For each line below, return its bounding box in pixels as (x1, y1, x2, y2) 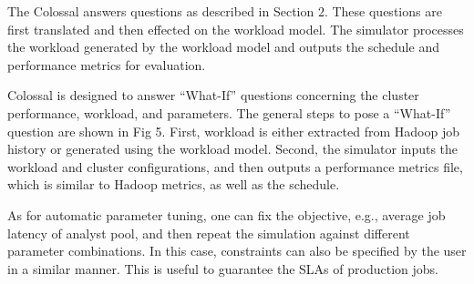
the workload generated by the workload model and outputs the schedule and (7, 37, 439, 56)
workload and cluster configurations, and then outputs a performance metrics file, (7, 157, 463, 176)
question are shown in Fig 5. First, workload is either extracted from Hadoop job (7, 121, 460, 140)
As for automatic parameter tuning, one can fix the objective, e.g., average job (7, 205, 446, 224)
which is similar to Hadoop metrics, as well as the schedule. (7, 175, 340, 194)
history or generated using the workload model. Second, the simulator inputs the (7, 139, 459, 158)
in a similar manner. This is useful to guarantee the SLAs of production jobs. (7, 259, 438, 278)
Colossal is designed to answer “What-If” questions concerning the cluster (7, 86, 419, 105)
